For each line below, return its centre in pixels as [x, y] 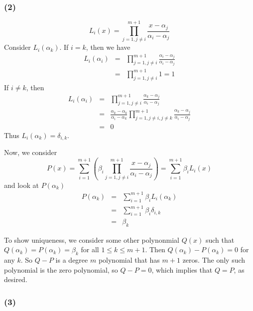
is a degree [72, 260]
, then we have [108, 47]
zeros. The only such [214, 260]
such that [220, 239]
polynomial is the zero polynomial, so [61, 269]
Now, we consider [31, 152]
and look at [22, 185]
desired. [16, 279]
